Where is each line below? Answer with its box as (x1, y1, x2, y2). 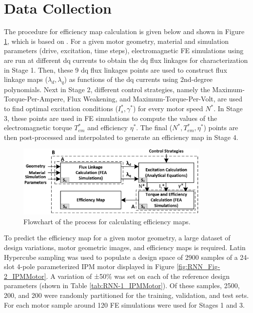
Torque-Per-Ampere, (4, 94, 65, 104)
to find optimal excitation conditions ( (4, 103, 118, 114)
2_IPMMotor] (4, 271, 46, 281)
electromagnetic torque (4, 122, 72, 133)
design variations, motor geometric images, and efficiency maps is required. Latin (4, 242, 246, 253)
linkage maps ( (4, 74, 48, 84)
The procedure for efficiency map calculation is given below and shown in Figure (4, 26, 245, 37)
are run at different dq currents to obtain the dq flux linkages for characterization (4, 55, 248, 65)
